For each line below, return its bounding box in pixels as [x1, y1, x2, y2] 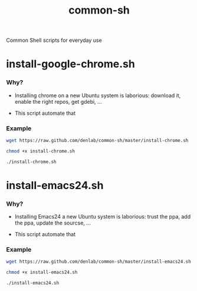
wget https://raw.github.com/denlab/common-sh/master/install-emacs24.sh [6, 259, 192, 265]
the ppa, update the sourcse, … [14, 219, 91, 227]
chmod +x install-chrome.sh [6, 148, 75, 154]
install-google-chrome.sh [6, 57, 136, 71]
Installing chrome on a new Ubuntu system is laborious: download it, [14, 92, 181, 99]
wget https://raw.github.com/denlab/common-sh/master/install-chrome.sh [6, 137, 189, 143]
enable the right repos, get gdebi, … [14, 98, 102, 105]
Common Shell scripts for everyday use [6, 37, 102, 44]
